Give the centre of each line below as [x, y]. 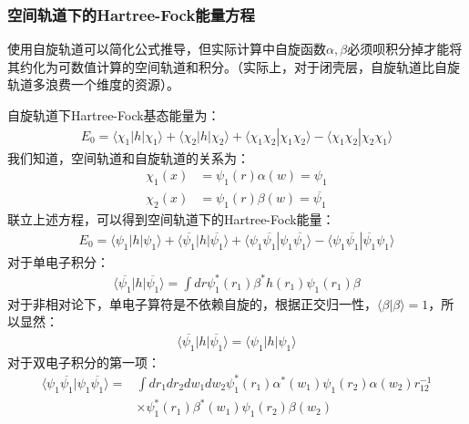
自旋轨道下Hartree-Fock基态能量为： [114, 115]
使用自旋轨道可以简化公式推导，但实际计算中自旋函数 [167, 49]
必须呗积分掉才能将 [405, 49]
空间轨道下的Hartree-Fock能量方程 [131, 14]
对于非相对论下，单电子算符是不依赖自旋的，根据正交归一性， [192, 303]
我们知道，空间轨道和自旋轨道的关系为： [128, 157]
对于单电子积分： [58, 261]
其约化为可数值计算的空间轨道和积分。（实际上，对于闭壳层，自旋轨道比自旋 [234, 66]
